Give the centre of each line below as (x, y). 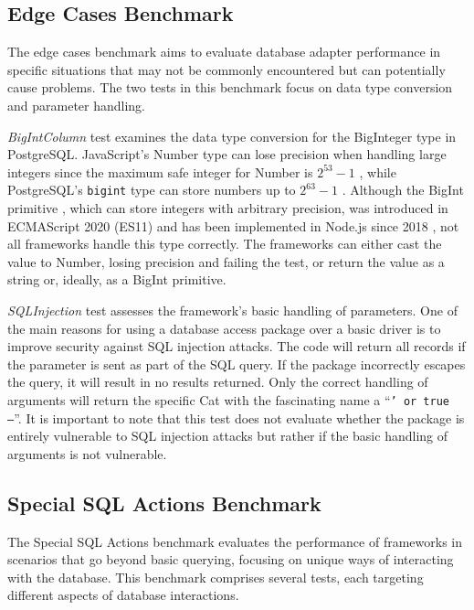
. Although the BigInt (403, 190)
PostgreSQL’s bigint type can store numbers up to (152, 190)
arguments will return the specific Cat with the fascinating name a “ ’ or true (228, 399)
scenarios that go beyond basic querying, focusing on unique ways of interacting (231, 559)
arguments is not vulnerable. (87, 453)
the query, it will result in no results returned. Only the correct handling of (218, 382)
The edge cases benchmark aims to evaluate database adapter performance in (224, 52)
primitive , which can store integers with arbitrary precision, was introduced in (228, 208)
